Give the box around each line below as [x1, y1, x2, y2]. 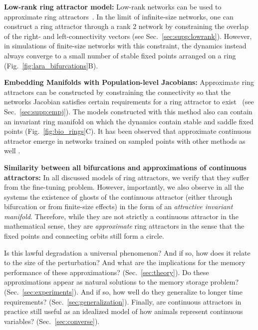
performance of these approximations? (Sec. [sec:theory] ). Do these [4, 267, 209, 277]
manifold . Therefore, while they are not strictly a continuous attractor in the [4, 211, 239, 221]
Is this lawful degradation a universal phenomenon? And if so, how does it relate [4, 247, 251, 258]
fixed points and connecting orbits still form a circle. [4, 231, 164, 241]
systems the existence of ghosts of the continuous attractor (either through [4, 191, 233, 202]
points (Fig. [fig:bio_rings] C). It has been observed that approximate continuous [4, 126, 252, 136]
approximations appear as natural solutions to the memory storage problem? [4, 277, 239, 287]
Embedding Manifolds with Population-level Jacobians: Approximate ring [4, 77, 254, 87]
